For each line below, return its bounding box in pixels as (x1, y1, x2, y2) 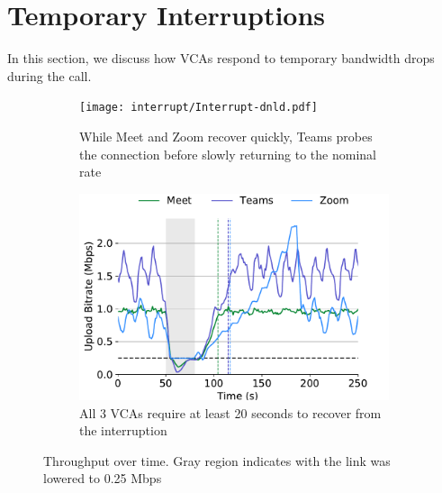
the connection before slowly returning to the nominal (79, 144, 376, 163)
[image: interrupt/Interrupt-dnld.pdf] (79, 101, 318, 114)
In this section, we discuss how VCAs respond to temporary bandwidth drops (7, 49, 435, 68)
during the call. (7, 66, 92, 85)
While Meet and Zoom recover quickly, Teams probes (79, 126, 373, 145)
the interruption (79, 421, 167, 440)
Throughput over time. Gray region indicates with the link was (43, 451, 391, 470)
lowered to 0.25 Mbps (43, 469, 162, 488)
